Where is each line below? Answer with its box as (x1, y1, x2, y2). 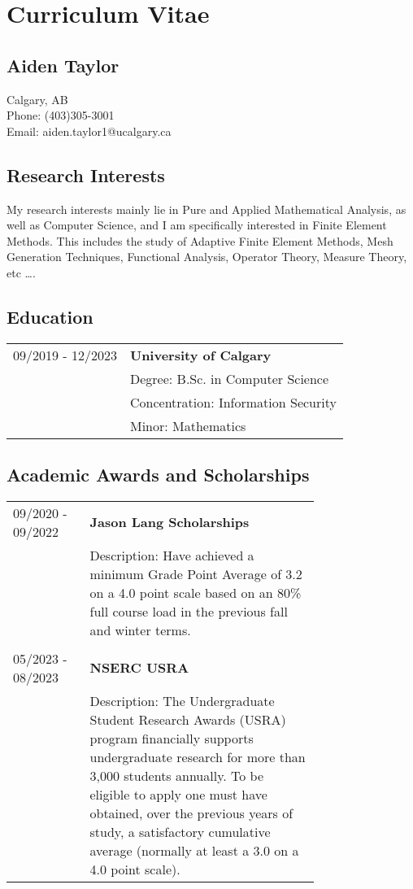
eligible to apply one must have (89, 784, 267, 804)
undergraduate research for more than (89, 747, 306, 766)
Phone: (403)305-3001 (7, 107, 115, 124)
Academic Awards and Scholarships (7, 462, 310, 487)
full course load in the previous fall (89, 601, 288, 621)
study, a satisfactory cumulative (89, 821, 271, 841)
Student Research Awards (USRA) (89, 709, 286, 729)
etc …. (7, 264, 36, 281)
